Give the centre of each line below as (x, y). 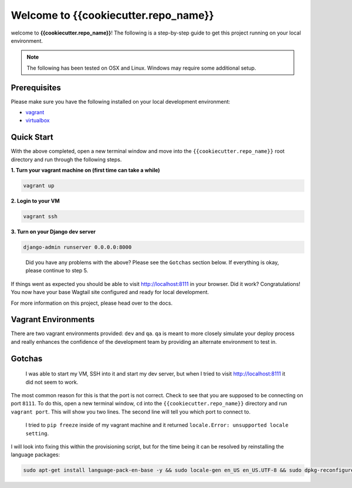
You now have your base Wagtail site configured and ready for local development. (110, 292)
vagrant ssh (40, 216)
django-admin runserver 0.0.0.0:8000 (77, 247)
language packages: (35, 455)
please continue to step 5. (57, 271)
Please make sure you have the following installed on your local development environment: (121, 101)
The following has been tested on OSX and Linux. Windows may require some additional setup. (141, 68)
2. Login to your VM (35, 201)
